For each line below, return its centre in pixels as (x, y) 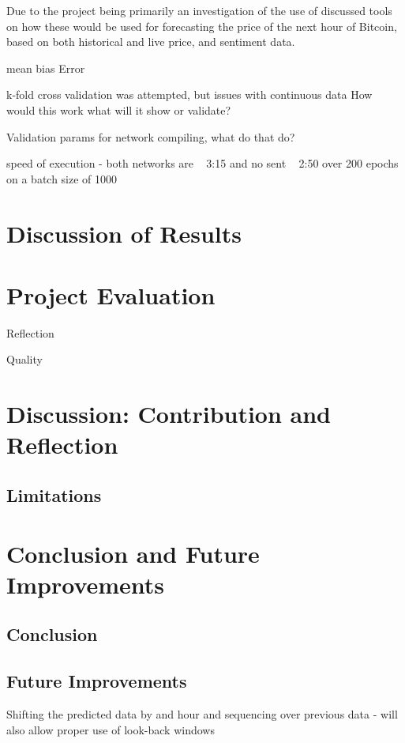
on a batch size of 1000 (62, 178)
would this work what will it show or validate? (119, 109)
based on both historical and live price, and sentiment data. (151, 41)
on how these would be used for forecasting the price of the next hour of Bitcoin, (202, 26)
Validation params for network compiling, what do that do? (151, 136)
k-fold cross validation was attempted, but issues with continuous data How (189, 94)
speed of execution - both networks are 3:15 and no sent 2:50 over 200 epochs (202, 163)
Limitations (54, 494)
